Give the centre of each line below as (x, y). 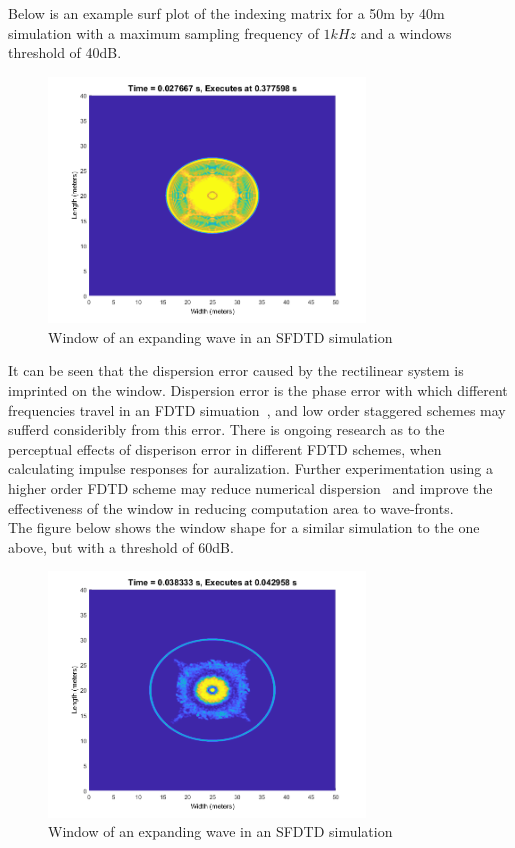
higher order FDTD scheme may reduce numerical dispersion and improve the (250, 487)
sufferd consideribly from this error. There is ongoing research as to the (226, 429)
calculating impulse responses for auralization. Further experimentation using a (251, 468)
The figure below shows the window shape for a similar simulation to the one (244, 527)
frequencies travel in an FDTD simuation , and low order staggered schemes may (257, 409)
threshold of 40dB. (65, 52)
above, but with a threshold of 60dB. (121, 546)
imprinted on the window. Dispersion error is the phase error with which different (258, 390)
